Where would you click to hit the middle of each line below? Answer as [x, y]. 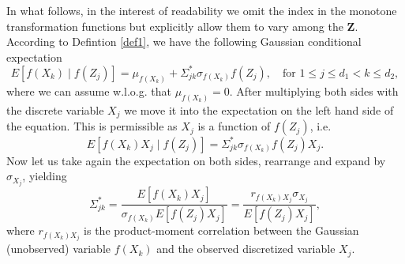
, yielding [45, 176]
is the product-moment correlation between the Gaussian [221, 230]
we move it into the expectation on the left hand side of [259, 109]
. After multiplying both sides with [314, 91]
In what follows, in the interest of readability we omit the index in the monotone [202, 10]
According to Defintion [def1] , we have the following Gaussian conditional [184, 41]
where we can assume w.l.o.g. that [89, 91]
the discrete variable [55, 109]
